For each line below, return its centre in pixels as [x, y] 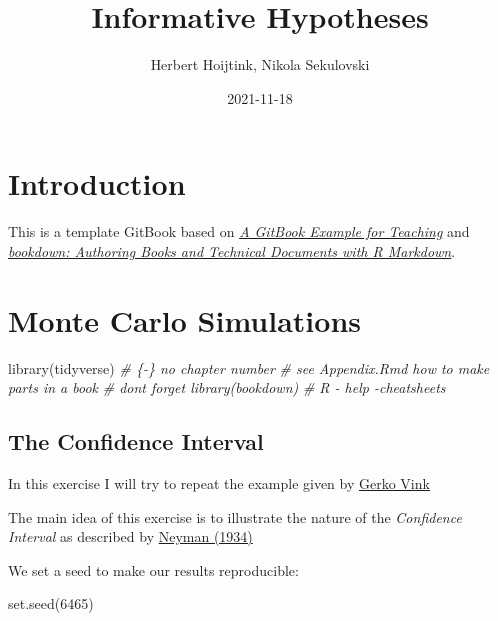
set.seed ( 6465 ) [51, 603]
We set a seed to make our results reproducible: [153, 569]
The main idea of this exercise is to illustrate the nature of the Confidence [235, 516]
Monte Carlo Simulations [184, 319]
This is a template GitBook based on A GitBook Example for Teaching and [239, 231]
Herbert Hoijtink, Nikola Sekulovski [260, 64]
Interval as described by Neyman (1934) [130, 536]
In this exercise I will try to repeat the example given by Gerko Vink [219, 482]
